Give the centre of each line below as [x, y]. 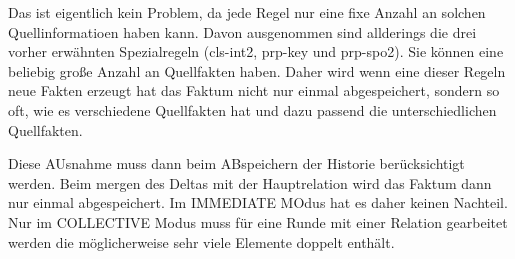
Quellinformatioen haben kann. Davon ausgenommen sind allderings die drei [242, 31]
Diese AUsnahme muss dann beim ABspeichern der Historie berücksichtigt [236, 163]
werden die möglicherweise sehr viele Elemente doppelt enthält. [201, 241]
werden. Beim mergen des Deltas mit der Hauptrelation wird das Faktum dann [250, 182]
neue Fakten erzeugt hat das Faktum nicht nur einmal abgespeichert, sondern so [254, 90]
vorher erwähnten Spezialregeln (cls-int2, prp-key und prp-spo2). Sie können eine [256, 51]
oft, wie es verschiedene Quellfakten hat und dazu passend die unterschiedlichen [252, 109]
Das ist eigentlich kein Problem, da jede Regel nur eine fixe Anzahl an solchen [247, 12]
